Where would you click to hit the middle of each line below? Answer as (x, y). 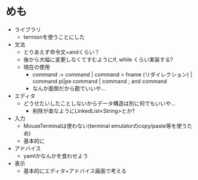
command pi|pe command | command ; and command (100, 81)
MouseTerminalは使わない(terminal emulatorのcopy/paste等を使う (105, 125)
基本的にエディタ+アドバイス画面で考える (75, 170)
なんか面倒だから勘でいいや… (69, 88)
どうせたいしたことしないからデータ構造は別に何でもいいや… (99, 103)
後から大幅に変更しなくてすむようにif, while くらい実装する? (98, 59)
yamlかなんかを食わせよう (56, 155)
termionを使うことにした (54, 37)
